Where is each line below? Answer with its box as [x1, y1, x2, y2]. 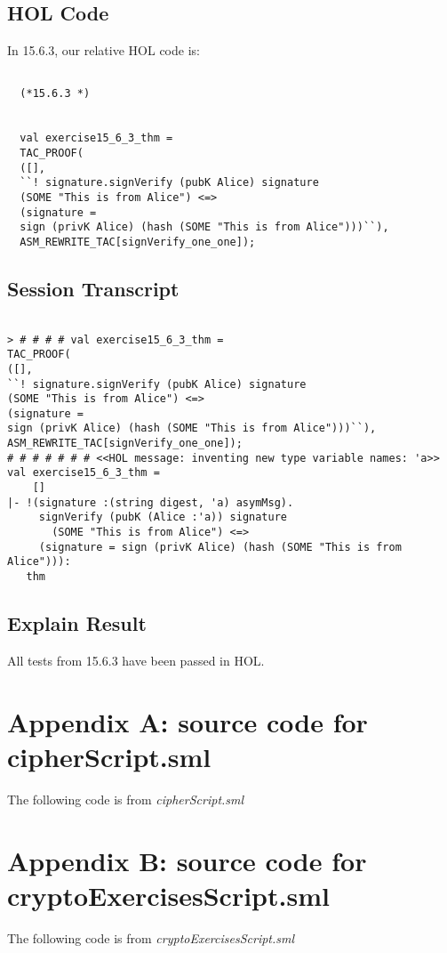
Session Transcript [7, 275, 180, 303]
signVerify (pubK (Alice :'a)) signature [38, 511, 287, 524]
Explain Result [7, 610, 147, 637]
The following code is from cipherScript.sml [7, 789, 244, 808]
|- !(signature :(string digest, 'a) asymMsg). [7, 496, 294, 509]
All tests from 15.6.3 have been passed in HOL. [7, 650, 265, 669]
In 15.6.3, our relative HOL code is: [7, 41, 200, 60]
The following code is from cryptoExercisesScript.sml [7, 928, 295, 947]
